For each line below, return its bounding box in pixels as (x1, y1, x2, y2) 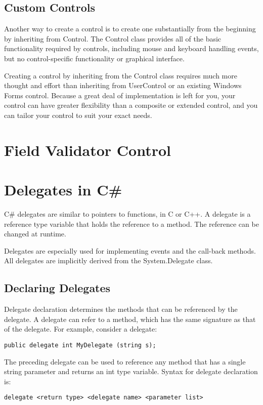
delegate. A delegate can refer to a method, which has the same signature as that (4, 313, 256, 324)
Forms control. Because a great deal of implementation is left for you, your (4, 90, 236, 100)
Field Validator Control (4, 139, 171, 160)
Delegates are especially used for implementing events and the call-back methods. (4, 245, 256, 256)
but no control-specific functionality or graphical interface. (4, 53, 185, 63)
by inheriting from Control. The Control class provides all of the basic (4, 33, 222, 44)
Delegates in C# (4, 179, 122, 200)
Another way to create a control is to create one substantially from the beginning (4, 23, 256, 34)
